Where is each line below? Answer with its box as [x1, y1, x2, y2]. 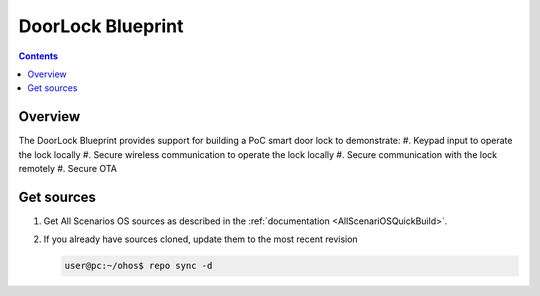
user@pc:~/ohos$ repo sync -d [64, 260, 213, 272]
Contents [18, 50, 59, 62]
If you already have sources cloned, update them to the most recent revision [43, 233, 359, 245]
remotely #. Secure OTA [18, 163, 117, 175]
